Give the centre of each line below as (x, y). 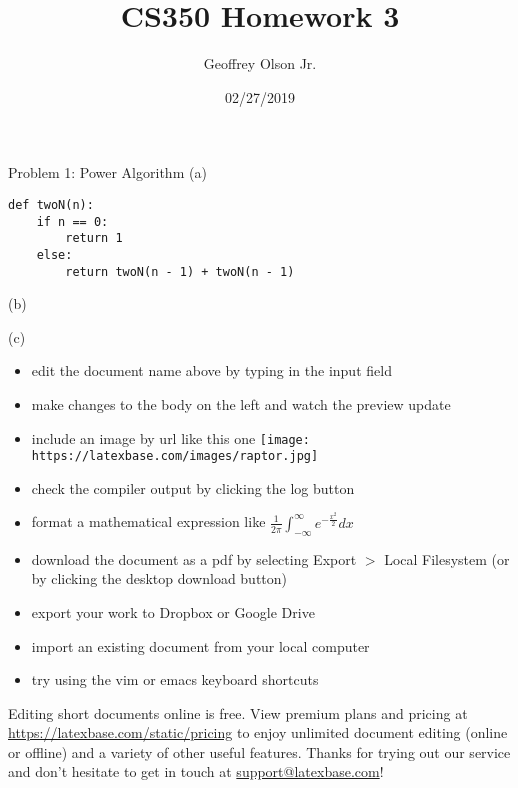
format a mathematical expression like (148, 521)
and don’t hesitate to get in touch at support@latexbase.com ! (196, 771)
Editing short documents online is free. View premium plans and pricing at (238, 712)
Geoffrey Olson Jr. (260, 63)
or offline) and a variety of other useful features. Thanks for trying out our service (259, 751)
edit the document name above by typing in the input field (211, 370)
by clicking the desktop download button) (159, 578)
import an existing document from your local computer (200, 645)
